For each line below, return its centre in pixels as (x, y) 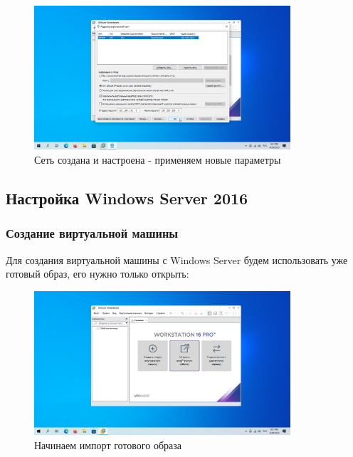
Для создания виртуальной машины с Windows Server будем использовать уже (177, 259)
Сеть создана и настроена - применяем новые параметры (158, 159)
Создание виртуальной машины (92, 233)
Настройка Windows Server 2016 (127, 198)
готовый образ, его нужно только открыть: (98, 274)
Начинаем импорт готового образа (108, 445)
